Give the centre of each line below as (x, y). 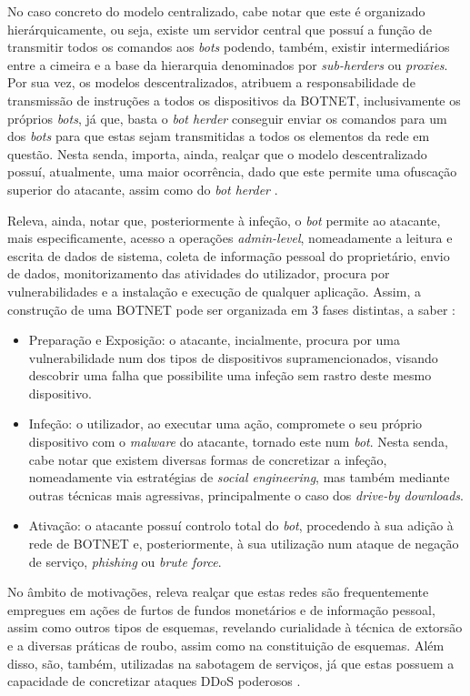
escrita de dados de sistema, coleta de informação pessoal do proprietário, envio (229, 255)
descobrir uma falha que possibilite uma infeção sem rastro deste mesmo (230, 375)
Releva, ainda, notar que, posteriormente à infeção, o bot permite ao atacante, (224, 220)
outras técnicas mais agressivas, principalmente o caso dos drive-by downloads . (246, 494)
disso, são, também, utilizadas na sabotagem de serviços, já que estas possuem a (231, 663)
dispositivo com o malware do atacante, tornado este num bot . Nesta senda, (238, 442)
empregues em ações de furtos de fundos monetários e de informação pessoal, (221, 609)
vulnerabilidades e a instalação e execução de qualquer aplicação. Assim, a (214, 291)
